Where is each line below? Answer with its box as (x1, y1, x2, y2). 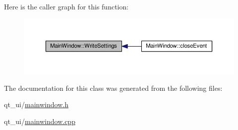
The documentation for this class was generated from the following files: (4, 82, 223, 93)
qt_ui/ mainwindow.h (4, 99, 68, 110)
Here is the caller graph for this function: (4, 1, 129, 11)
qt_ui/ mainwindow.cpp (4, 116, 75, 126)
